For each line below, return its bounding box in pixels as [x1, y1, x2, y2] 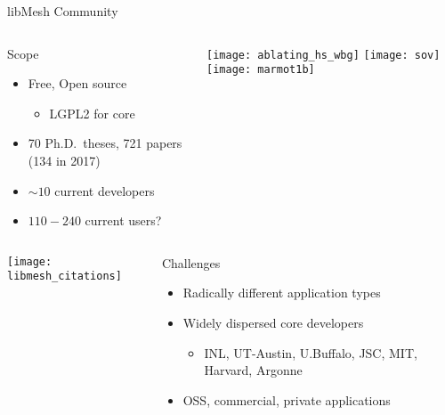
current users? [85, 211, 162, 230]
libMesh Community [7, 2, 118, 20]
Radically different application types [182, 283, 381, 302]
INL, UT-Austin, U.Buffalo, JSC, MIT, [204, 343, 417, 362]
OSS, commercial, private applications [182, 390, 391, 409]
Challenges [161, 253, 221, 272]
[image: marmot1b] [206, 63, 315, 77]
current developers [54, 181, 155, 199]
